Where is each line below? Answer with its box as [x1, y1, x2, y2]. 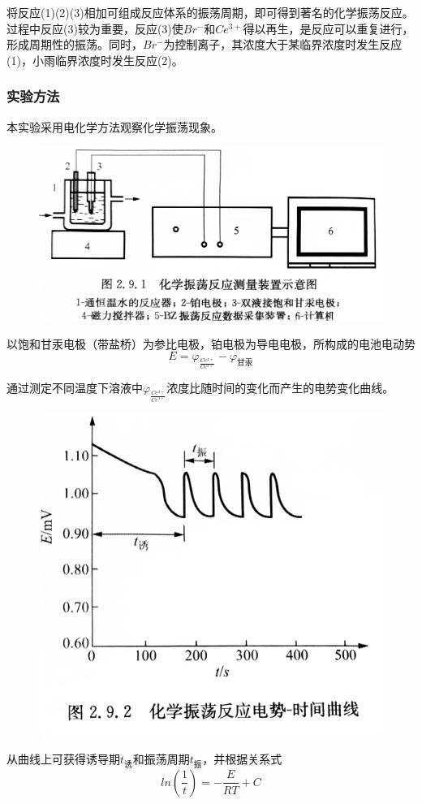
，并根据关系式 [202, 750, 282, 767]
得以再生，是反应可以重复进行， [243, 19, 414, 37]
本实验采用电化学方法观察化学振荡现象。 [6, 118, 222, 135]
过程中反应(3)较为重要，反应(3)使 [6, 19, 183, 37]
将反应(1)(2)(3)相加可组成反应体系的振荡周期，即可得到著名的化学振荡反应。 [6, 4, 414, 20]
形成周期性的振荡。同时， [6, 36, 143, 53]
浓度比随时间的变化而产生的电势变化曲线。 [166, 379, 394, 396]
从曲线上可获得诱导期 [6, 750, 120, 767]
